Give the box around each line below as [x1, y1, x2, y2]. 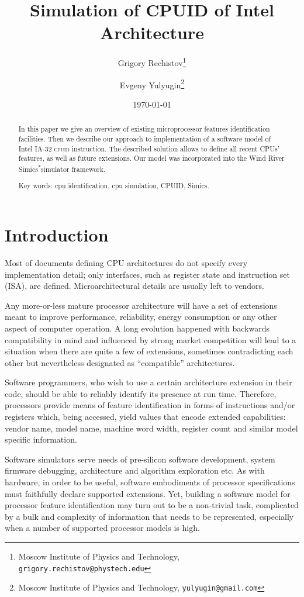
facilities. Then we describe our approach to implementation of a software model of [18, 133, 271, 143]
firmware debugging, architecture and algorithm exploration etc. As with [5, 464, 265, 477]
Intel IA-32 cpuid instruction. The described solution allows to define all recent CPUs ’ [18, 143, 280, 153]
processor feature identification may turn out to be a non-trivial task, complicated [5, 499, 299, 511]
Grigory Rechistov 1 [118, 55, 186, 68]
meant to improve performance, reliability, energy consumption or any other [5, 310, 277, 323]
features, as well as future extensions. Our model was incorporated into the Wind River [18, 153, 285, 163]
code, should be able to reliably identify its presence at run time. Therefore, [5, 387, 277, 399]
